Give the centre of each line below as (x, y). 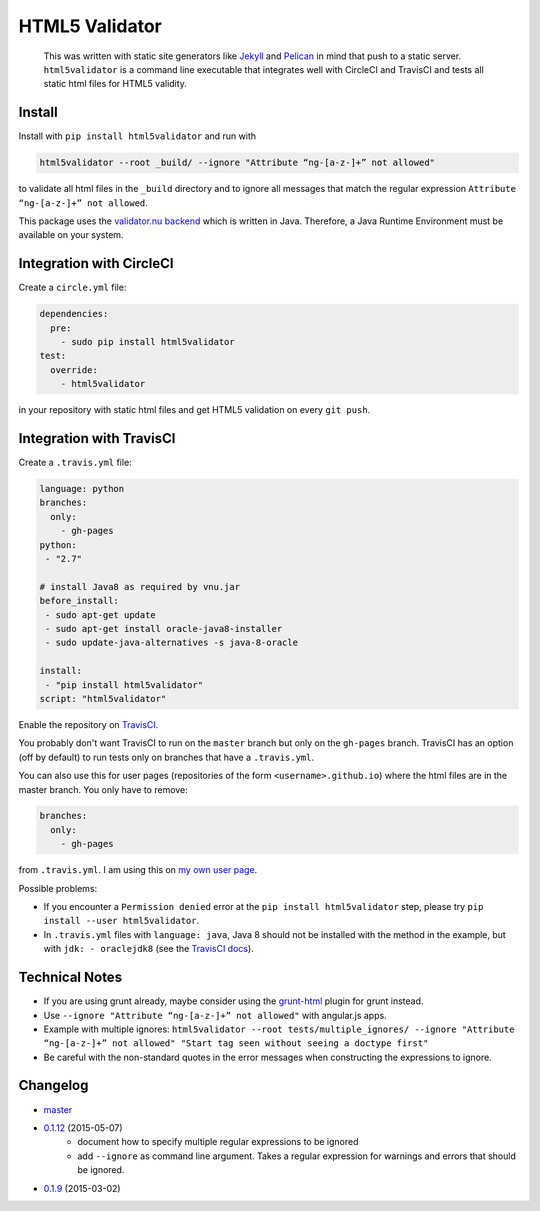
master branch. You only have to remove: (103, 789)
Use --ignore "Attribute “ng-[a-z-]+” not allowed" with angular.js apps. (215, 1015)
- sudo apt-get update (101, 614)
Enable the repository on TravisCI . (88, 724)
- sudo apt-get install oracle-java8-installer (164, 628)
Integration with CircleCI (96, 263)
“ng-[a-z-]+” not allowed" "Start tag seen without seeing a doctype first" (236, 1043)
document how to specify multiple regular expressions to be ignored (218, 1142)
